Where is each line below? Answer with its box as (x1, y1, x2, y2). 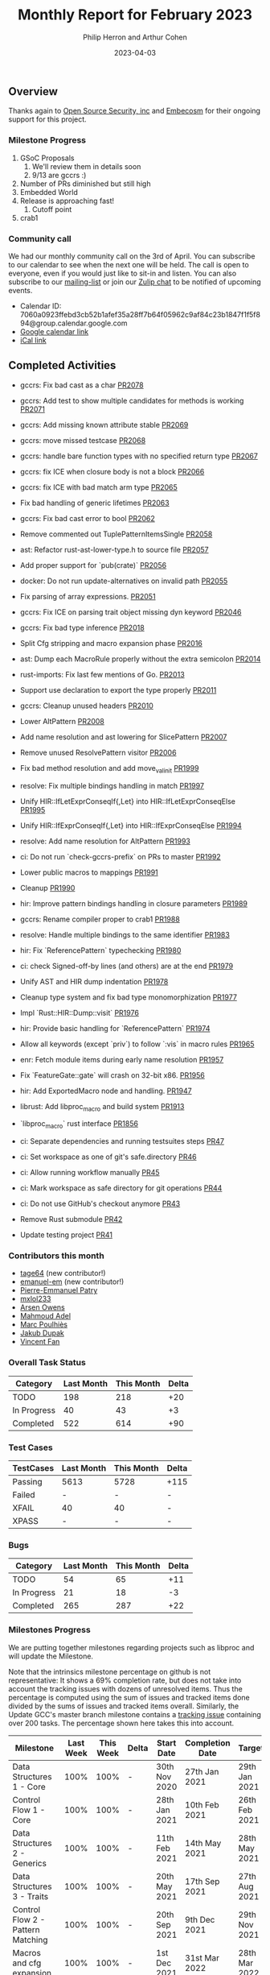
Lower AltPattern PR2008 (19, 716, 104, 726)
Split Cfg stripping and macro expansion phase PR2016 (19, 638, 203, 648)
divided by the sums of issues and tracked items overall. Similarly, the (8, 1701, 239, 1711)
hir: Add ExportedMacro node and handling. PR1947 (19, 1086, 192, 1095)
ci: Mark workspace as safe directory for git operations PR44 (19, 1183, 223, 1193)
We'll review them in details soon (31, 161, 141, 171)
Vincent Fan (19, 1337, 60, 1347)
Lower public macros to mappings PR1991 (19, 867, 158, 877)
